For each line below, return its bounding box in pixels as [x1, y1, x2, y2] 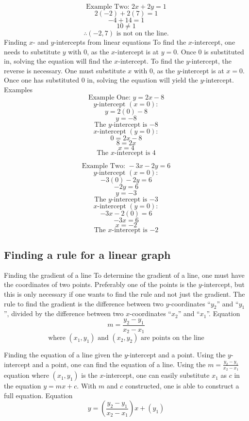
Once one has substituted [4, 75, 80, 85]
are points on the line [141, 335, 204, 342]
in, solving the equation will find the [4, 56, 112, 66]
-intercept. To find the [118, 56, 184, 66]
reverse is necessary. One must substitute [4, 65, 126, 75]
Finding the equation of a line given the [4, 350, 122, 360]
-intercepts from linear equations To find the [54, 37, 186, 47]
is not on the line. [116, 30, 169, 37]
